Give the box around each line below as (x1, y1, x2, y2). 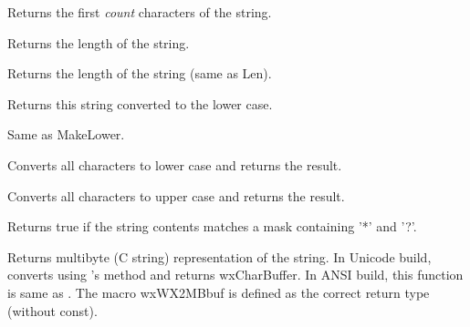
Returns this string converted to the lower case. (7, 94, 273, 113)
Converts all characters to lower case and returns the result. (7, 155, 342, 174)
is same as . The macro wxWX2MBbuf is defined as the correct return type (7, 282, 430, 301)
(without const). (7, 301, 98, 320)
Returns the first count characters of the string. (7, 3, 272, 21)
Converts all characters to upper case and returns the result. (7, 186, 345, 205)
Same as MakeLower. (7, 125, 125, 144)
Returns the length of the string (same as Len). (7, 64, 272, 83)
